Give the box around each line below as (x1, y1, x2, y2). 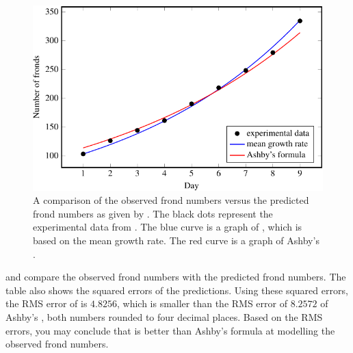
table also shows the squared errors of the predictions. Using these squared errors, (5, 283, 348, 297)
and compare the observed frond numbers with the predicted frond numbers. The (5, 270, 346, 284)
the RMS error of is (5, 296, 88, 311)
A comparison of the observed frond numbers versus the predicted (33, 193, 309, 207)
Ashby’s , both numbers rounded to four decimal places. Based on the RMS (5, 310, 323, 324)
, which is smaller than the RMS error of (116, 296, 287, 311)
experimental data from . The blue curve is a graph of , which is (33, 220, 302, 234)
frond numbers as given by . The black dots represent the (33, 206, 273, 220)
